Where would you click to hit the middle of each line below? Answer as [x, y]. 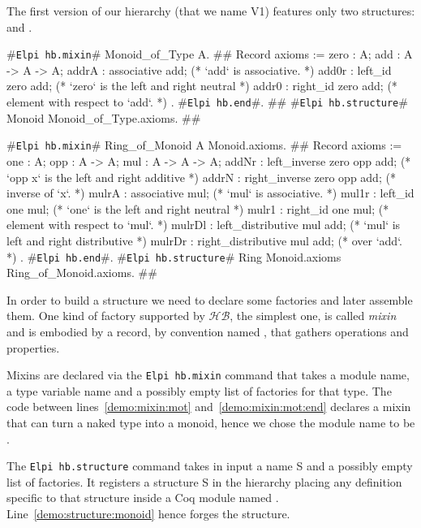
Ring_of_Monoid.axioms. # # [82, 273]
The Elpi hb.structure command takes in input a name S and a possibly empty [210, 466]
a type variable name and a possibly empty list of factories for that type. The [199, 390]
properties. [33, 347]
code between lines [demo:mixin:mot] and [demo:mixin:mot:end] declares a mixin [209, 407]
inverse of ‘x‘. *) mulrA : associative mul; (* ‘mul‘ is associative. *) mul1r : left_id [210, 193]
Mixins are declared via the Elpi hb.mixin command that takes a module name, [208, 375]
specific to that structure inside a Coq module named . [143, 498]
